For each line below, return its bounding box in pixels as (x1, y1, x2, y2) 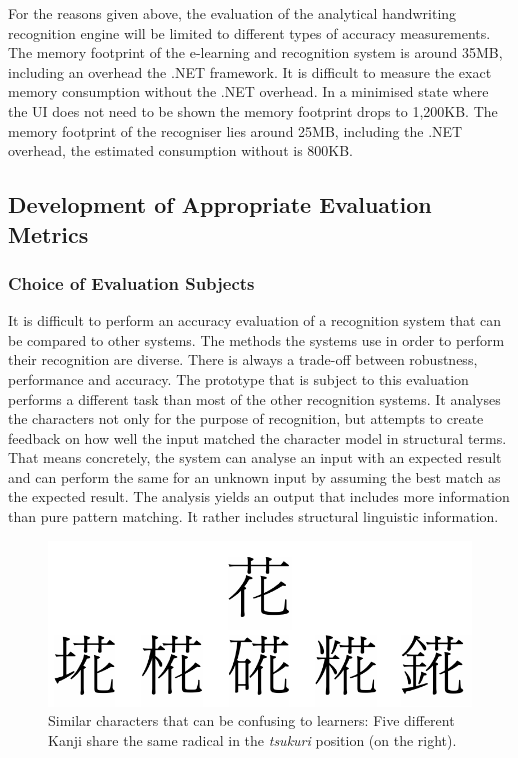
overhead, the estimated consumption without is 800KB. (8, 140, 354, 161)
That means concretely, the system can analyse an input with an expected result (8, 447, 502, 468)
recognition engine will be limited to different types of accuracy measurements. (8, 22, 491, 43)
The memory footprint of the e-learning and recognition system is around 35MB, (8, 42, 503, 63)
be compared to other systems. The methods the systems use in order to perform (8, 329, 505, 350)
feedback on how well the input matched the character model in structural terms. (8, 427, 507, 448)
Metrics (8, 218, 89, 249)
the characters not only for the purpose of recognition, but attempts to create (8, 408, 484, 429)
